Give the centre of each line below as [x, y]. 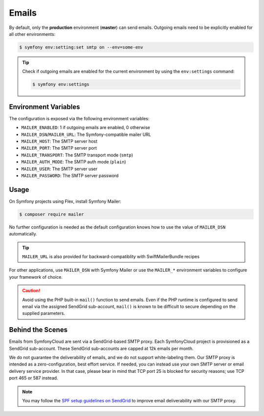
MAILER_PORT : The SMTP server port [59, 148]
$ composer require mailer [52, 214]
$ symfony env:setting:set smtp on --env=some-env [81, 47]
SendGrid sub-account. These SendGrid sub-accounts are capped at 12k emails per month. [101, 348]
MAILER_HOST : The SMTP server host [59, 141]
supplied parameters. [44, 313]
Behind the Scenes [38, 330]
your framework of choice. [36, 277]
